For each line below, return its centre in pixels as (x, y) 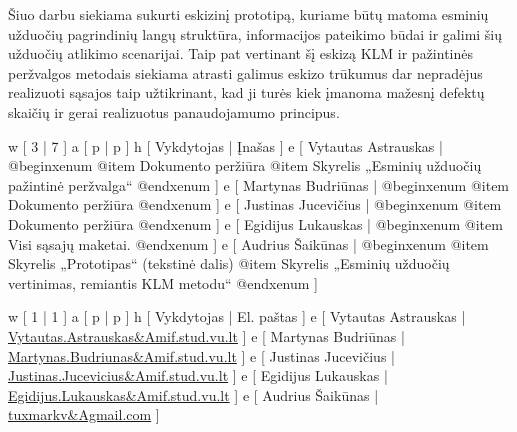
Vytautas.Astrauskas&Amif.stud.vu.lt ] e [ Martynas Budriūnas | (206, 335)
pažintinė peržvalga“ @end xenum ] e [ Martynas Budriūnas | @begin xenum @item (259, 184)
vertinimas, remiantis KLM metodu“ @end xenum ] (163, 282)
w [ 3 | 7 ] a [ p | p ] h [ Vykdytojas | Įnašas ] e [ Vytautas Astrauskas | (225, 145)
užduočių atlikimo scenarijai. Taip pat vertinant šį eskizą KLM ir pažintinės (240, 53)
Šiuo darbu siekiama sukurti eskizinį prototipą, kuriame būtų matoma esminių (248, 14)
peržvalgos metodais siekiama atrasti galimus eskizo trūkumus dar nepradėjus (245, 72)
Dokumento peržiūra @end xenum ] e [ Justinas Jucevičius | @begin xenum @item (255, 204)
